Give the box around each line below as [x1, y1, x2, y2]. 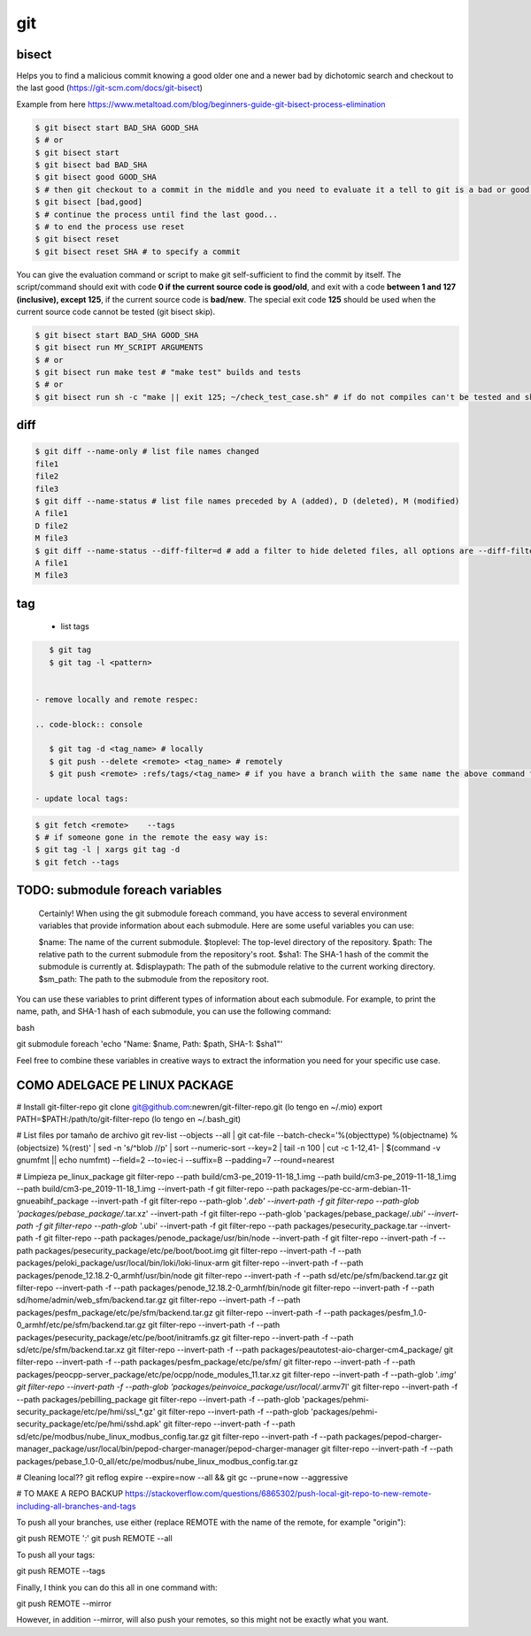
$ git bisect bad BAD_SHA [35, 160, 148, 170]
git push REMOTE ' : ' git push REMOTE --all [16, 1533, 173, 1544]
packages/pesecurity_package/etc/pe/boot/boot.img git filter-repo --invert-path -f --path [35, 1245, 362, 1256]
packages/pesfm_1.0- [349, 1307, 427, 1317]
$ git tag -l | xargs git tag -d [35, 845, 181, 855]
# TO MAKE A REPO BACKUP [16, 1488, 124, 1499]
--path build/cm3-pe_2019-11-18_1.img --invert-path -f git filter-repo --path [16, 1183, 290, 1194]
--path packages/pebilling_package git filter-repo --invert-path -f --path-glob [16, 1394, 301, 1404]
